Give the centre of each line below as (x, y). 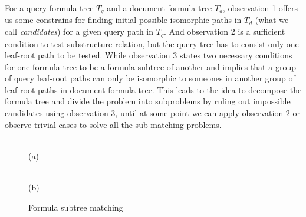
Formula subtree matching (76, 207)
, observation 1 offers (261, 8)
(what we (272, 20)
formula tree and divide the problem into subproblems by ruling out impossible (148, 101)
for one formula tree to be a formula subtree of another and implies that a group (150, 66)
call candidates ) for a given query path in (79, 32)
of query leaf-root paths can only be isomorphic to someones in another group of (150, 78)
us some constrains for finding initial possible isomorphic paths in (123, 20)
